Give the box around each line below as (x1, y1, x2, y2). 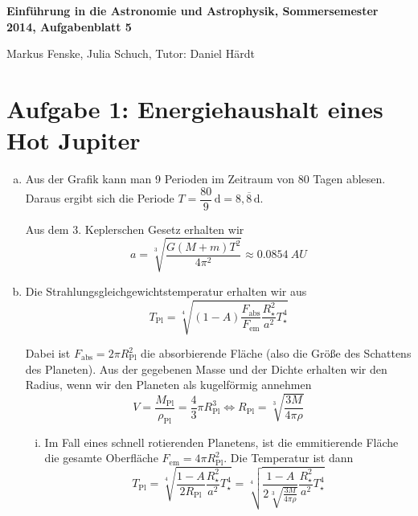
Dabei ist (25, 345, 71, 362)
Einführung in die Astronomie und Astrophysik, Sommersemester (6, 2, 379, 18)
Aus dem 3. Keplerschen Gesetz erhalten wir (25, 220, 244, 237)
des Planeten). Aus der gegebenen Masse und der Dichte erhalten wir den (25, 360, 387, 377)
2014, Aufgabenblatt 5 (6, 18, 132, 35)
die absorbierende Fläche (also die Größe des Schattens (141, 345, 412, 362)
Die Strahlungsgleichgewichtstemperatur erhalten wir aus (25, 282, 307, 299)
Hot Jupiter (6, 124, 141, 157)
